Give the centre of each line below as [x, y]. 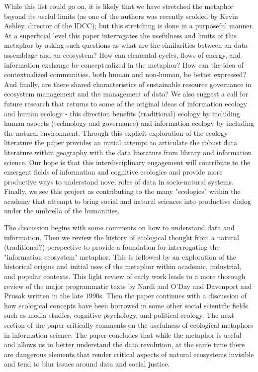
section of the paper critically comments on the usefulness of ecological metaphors [129, 325]
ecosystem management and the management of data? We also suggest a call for [126, 94]
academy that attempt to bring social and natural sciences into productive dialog [128, 201]
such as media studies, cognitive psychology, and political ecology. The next [119, 315]
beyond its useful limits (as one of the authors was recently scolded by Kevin [121, 16]
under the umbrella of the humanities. [62, 211]
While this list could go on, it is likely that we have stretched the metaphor [119, 6]
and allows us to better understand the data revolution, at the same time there [125, 344]
